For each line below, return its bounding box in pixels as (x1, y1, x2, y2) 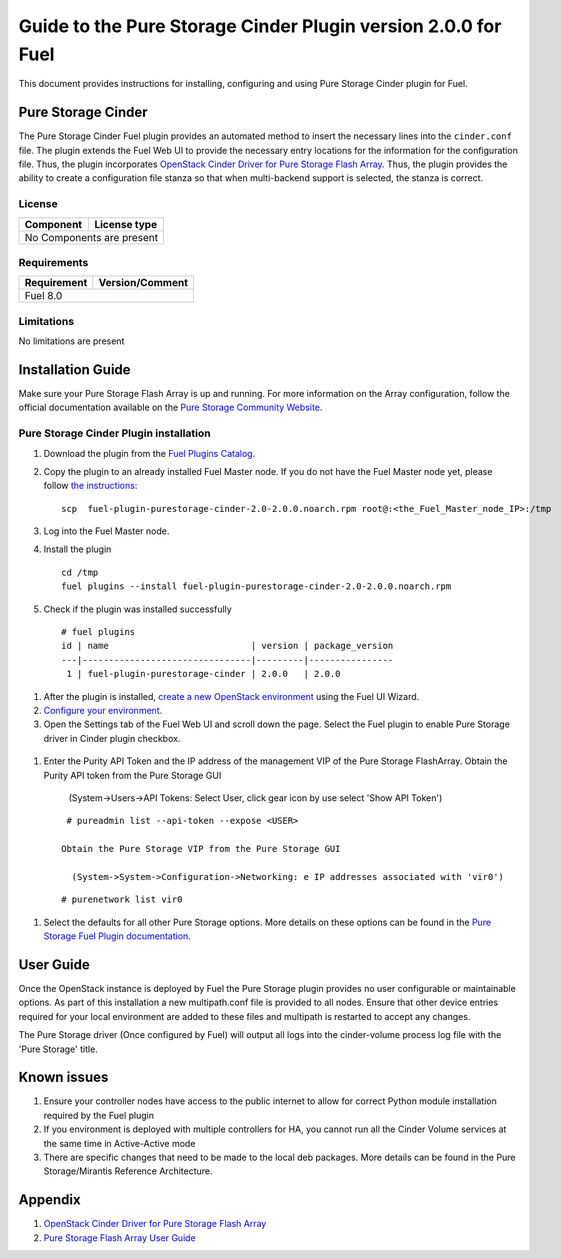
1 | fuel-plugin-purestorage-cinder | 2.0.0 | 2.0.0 (66, 668, 341, 680)
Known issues (18, 1069, 109, 1086)
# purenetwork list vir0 (61, 894, 183, 905)
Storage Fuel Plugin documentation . (43, 930, 192, 942)
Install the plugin (43, 543, 112, 555)
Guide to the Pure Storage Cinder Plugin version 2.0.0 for (18, 15, 502, 37)
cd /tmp (61, 566, 99, 578)
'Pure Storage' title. (18, 1043, 99, 1055)
